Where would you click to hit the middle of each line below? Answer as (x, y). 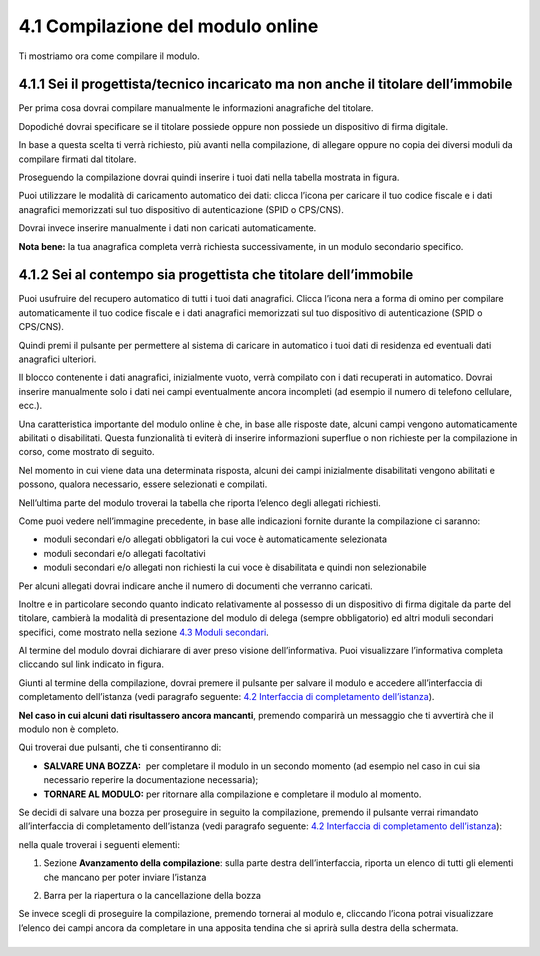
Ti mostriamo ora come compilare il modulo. (109, 56)
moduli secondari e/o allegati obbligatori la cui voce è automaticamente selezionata (215, 539)
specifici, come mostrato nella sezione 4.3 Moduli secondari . (143, 632)
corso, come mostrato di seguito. (86, 452)
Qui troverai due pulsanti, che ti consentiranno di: (120, 747)
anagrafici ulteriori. (57, 359)
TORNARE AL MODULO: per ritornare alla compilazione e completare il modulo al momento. (232, 794)
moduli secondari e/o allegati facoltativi (124, 553)
